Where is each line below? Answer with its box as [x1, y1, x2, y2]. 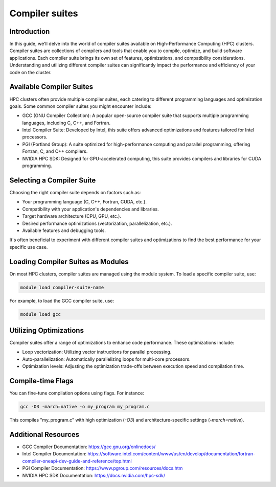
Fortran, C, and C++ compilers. [22, 148, 88, 154]
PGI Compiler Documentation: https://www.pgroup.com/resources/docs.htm [22, 465, 183, 471]
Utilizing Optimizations [9, 326, 84, 335]
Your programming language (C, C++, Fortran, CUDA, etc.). [22, 199, 147, 205]
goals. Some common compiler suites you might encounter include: [9, 103, 152, 109]
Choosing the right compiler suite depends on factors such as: [9, 189, 141, 195]
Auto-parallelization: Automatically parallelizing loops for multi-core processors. [22, 356, 191, 362]
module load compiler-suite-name [20, 284, 104, 290]
